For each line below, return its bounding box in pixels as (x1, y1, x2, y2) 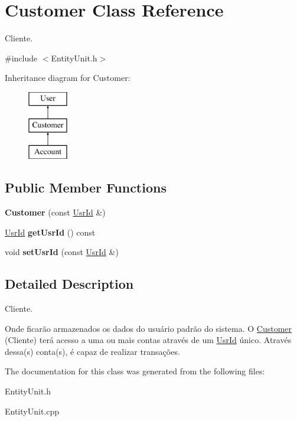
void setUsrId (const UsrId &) (5, 246, 119, 258)
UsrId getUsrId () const (5, 226, 96, 238)
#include (5, 51, 38, 64)
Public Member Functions (5, 178, 167, 197)
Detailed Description (5, 275, 134, 293)
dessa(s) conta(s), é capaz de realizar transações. (5, 345, 180, 357)
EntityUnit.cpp (5, 404, 60, 417)
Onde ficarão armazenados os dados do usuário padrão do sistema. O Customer (5, 322, 292, 334)
